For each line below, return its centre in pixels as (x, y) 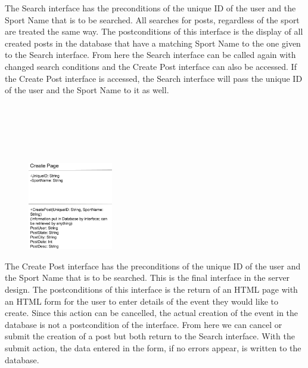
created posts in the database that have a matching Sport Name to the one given (153, 43)
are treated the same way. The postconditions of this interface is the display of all (154, 31)
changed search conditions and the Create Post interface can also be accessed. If (151, 66)
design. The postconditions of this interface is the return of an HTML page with (151, 289)
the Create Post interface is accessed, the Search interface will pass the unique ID (154, 78)
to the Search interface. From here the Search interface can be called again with (150, 55)
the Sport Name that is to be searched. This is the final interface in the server (147, 277)
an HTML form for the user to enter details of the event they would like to (141, 301)
